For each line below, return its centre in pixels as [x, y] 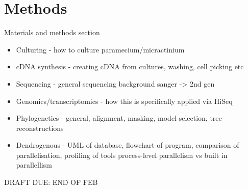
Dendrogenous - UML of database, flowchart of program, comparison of [128, 145]
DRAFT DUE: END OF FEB [51, 182]
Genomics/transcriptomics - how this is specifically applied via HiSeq [124, 101]
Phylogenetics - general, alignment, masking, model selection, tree [119, 118]
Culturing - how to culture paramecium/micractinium [100, 49]
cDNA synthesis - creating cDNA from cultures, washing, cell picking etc [130, 66]
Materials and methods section [52, 32]
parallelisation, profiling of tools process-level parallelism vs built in [122, 155]
